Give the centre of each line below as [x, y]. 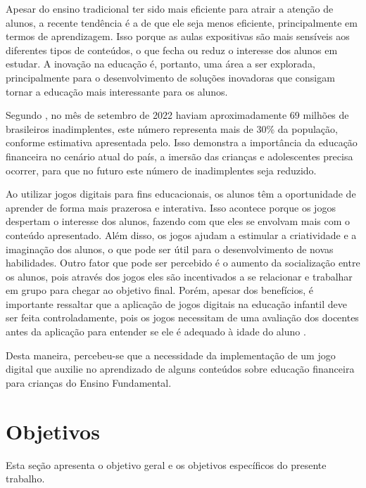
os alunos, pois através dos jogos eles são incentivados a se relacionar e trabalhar [179, 276]
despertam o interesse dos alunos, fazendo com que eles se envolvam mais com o [178, 221]
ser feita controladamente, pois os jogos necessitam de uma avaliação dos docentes [182, 317]
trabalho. [25, 479]
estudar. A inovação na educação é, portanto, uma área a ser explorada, [160, 64]
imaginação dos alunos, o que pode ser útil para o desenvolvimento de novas [170, 249]
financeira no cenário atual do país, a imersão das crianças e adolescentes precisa [179, 156]
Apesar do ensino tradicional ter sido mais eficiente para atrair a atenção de [170, 8]
